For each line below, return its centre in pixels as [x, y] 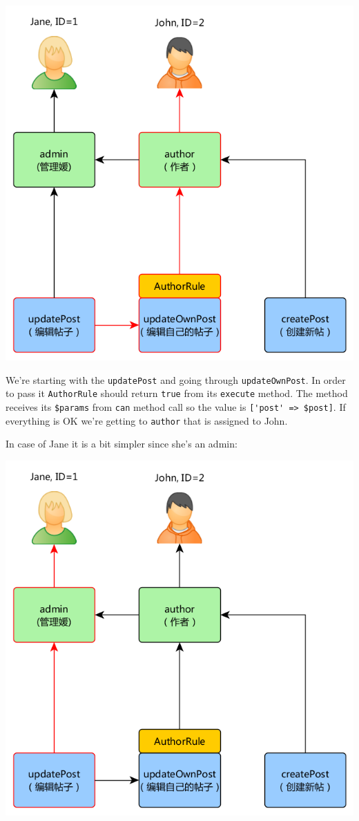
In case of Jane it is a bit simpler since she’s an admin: [122, 444]
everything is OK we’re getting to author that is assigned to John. [147, 420]
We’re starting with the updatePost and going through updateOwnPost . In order [176, 379]
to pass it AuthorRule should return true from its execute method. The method [177, 393]
